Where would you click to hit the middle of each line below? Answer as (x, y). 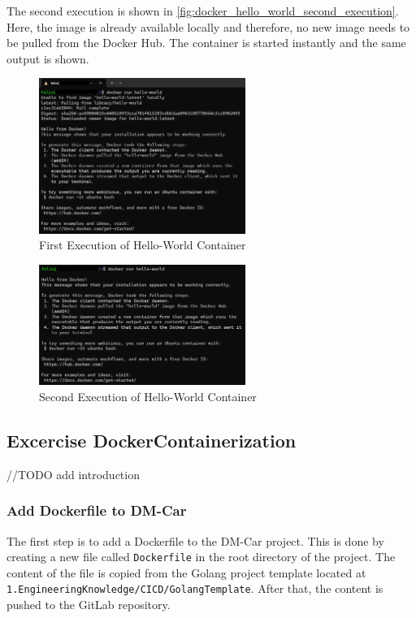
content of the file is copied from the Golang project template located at (186, 572)
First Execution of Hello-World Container (143, 245)
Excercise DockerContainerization (152, 440)
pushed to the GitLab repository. (89, 605)
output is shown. (48, 58)
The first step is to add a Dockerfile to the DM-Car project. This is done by (195, 540)
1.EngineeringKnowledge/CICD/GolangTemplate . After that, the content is (195, 588)
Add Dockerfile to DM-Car (97, 510)
